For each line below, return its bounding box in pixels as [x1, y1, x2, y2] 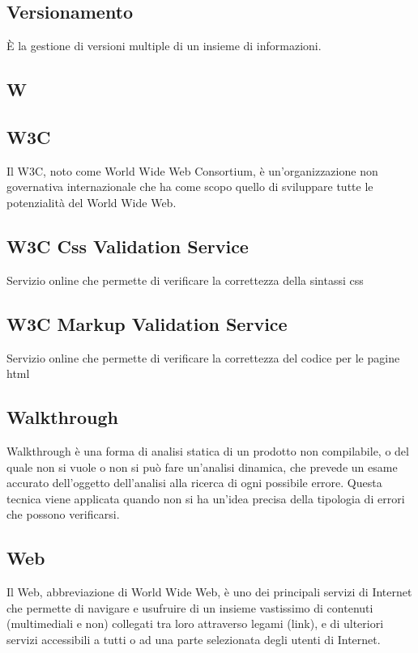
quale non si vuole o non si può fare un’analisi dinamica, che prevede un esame [6, 458, 398, 475]
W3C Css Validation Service [6, 233, 249, 258]
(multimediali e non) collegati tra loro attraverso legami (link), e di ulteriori [6, 615, 384, 632]
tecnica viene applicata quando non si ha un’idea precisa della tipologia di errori [6, 490, 405, 507]
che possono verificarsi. [6, 506, 120, 523]
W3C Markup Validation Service [6, 311, 288, 336]
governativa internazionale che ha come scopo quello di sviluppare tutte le [6, 178, 373, 195]
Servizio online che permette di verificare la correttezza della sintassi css [6, 271, 364, 288]
